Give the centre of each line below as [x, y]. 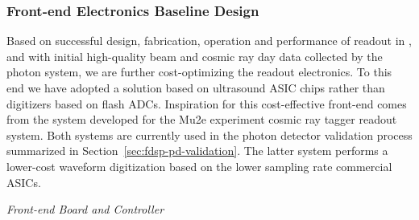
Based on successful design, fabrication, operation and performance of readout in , [209, 41]
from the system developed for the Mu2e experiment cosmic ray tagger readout [202, 119]
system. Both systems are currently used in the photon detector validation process [209, 134]
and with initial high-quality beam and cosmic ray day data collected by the [195, 56]
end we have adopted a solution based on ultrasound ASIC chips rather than [196, 88]
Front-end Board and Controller [85, 209]
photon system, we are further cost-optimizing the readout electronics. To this [199, 72]
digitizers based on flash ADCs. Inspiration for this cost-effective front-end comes [207, 103]
